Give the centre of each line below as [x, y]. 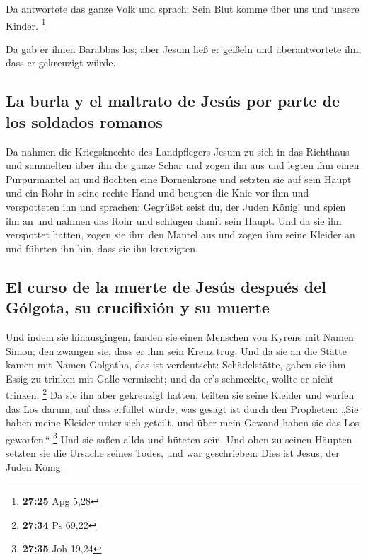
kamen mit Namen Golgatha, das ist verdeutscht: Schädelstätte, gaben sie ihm [176, 364]
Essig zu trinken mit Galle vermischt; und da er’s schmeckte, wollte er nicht [170, 378]
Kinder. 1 [26, 24]
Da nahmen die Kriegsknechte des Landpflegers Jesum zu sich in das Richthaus [178, 151]
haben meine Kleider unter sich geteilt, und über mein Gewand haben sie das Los [183, 422]
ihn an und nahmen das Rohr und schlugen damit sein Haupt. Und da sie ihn [174, 220]
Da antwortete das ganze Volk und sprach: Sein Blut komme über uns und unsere [183, 8]
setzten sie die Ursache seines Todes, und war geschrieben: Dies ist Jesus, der [173, 453]
